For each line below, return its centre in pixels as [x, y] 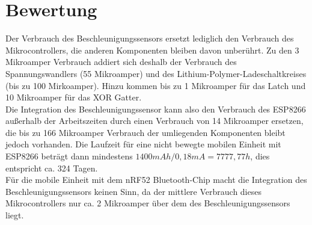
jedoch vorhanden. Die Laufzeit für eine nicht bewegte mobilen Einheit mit [143, 144]
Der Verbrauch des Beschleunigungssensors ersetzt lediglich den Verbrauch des [150, 38]
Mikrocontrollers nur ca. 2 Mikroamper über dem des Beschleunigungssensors [148, 203]
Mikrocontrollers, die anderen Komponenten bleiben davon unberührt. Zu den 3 [152, 50]
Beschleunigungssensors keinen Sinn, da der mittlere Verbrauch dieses [133, 191]
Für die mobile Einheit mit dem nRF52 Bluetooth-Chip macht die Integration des [156, 180]
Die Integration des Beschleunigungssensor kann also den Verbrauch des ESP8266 [156, 109]
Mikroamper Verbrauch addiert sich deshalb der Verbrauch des [121, 62]
